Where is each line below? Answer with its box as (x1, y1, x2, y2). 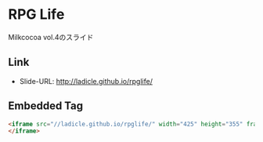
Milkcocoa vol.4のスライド (8, 32, 94, 42)
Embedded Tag (8, 100, 84, 113)
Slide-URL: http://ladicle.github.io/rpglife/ (19, 76, 153, 86)
